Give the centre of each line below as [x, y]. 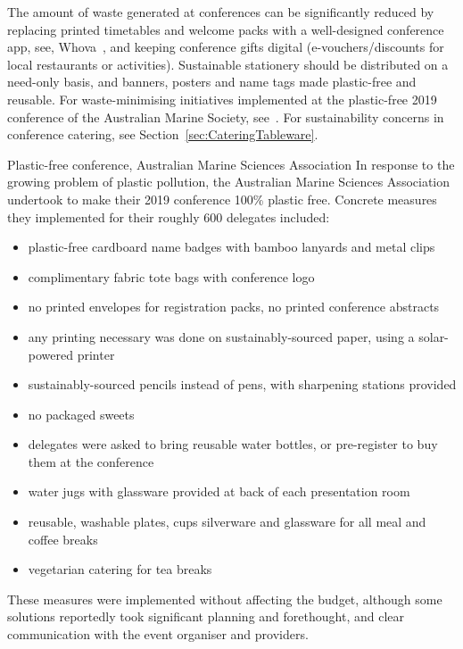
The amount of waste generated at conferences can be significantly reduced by [221, 12]
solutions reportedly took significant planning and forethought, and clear [206, 616]
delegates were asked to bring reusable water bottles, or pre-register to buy [233, 444]
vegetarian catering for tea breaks [120, 569]
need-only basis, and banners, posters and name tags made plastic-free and [212, 82]
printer [96, 354]
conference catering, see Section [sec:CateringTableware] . [163, 134]
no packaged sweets [81, 414]
